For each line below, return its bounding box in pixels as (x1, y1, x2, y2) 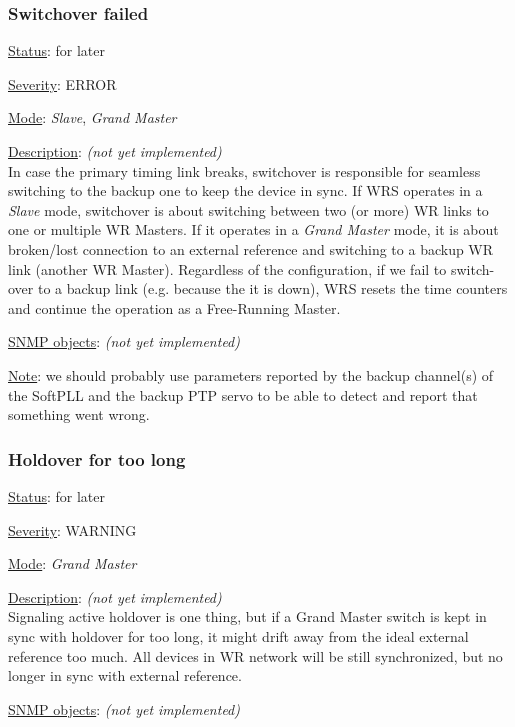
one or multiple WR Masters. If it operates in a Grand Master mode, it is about (8, 219, 499, 240)
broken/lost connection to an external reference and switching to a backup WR (8, 238, 494, 259)
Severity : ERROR (8, 73, 117, 94)
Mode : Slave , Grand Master (8, 107, 177, 128)
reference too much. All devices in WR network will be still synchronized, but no (8, 645, 503, 666)
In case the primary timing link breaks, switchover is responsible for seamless (8, 160, 481, 181)
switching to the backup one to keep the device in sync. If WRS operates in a (8, 180, 483, 201)
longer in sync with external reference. (8, 665, 242, 686)
